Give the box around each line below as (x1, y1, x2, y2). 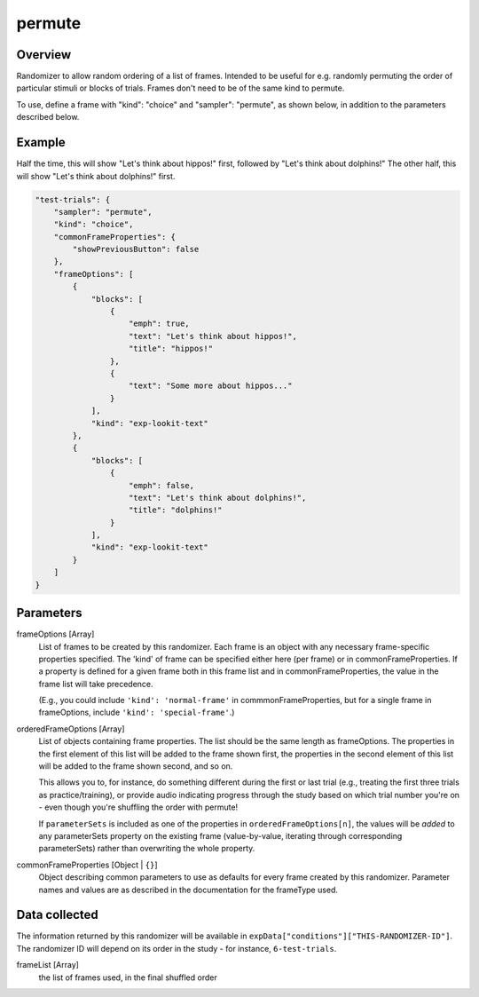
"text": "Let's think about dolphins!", (129, 493, 307, 502)
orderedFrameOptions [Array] (16, 724, 125, 734)
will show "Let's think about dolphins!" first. (16, 170, 176, 181)
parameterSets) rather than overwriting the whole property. (38, 843, 255, 854)
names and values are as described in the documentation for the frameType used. (38, 884, 339, 895)
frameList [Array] (16, 960, 80, 970)
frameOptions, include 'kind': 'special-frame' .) (38, 707, 235, 718)
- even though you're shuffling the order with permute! (38, 802, 239, 812)
